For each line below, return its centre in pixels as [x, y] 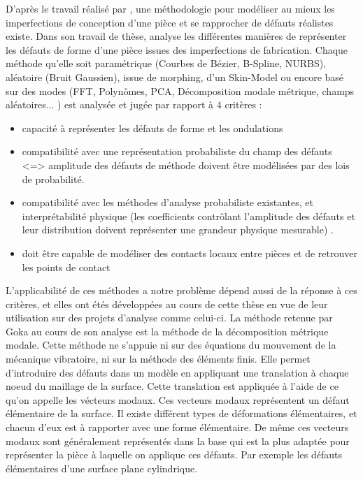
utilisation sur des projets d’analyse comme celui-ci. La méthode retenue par [169, 318]
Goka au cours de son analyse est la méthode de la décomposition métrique [167, 331]
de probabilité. [53, 179]
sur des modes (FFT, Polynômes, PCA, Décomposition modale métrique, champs [180, 90]
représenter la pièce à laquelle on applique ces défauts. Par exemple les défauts [174, 454]
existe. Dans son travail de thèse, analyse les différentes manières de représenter [176, 36]
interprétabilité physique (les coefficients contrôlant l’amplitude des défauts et [188, 216]
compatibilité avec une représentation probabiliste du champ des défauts [177, 151]
